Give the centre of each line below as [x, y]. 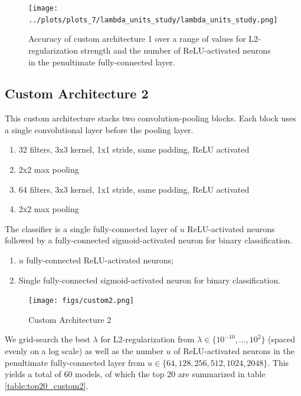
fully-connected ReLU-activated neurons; [100, 260]
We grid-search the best [48, 339]
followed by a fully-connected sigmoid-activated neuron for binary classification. [149, 240]
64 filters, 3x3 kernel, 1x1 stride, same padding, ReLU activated [134, 189]
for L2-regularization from [148, 339]
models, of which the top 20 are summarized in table [170, 374]
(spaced [282, 339]
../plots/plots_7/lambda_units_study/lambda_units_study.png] [153, 20]
